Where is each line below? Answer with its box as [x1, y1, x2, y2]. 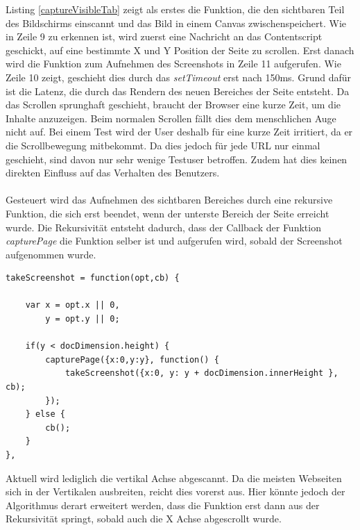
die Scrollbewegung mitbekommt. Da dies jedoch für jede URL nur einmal [6, 138, 320, 152]
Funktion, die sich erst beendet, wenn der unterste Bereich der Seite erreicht [6, 206, 329, 220]
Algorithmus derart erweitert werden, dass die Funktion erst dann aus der [6, 497, 320, 512]
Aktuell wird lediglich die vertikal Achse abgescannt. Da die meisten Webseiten [6, 470, 342, 485]
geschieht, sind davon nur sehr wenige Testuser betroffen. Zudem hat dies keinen [6, 151, 348, 166]
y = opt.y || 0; [45, 314, 120, 324]
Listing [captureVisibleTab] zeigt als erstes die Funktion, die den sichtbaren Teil [6, 2, 345, 16]
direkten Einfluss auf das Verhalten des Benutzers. [6, 165, 220, 180]
